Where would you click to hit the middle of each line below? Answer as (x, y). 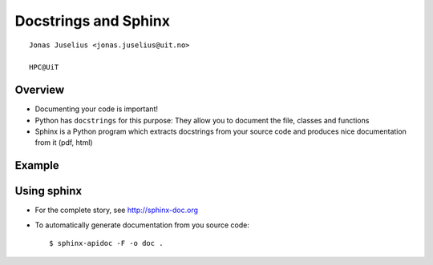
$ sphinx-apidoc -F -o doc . (106, 243)
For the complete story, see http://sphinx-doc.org (117, 210)
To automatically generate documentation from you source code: (142, 225)
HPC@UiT (44, 67)
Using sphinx (49, 191)
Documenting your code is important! (96, 109)
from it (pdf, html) (64, 143)
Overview (40, 90)
